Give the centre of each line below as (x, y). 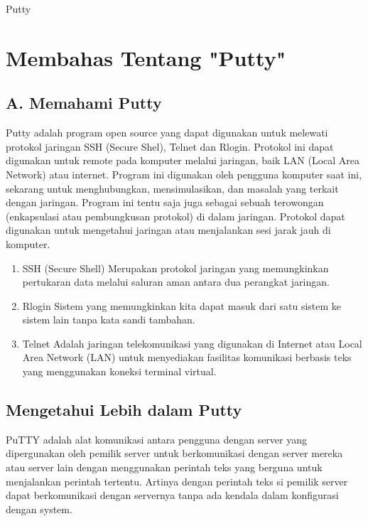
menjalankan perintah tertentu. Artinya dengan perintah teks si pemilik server (177, 481)
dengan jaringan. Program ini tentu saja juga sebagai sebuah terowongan (165, 202)
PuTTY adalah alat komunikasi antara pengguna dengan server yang (157, 439)
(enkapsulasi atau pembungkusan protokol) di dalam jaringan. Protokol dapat (175, 216)
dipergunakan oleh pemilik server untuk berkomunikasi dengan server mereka (174, 453)
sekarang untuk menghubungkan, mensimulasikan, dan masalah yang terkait (172, 188)
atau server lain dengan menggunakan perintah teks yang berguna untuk (164, 467)
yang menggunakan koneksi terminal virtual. (119, 371)
